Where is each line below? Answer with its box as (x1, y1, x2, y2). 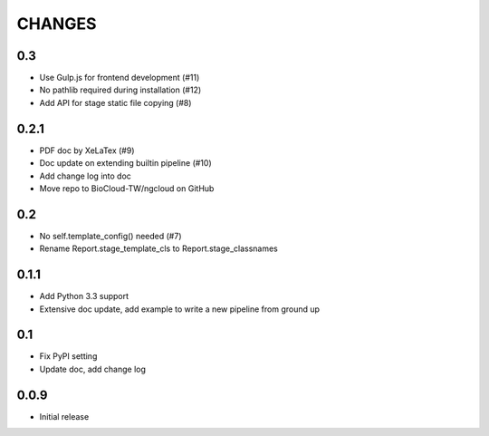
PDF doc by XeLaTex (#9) (39, 145, 135, 156)
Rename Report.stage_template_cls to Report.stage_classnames (39, 243, 278, 254)
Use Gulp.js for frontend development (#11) (39, 73, 200, 83)
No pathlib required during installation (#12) (39, 84, 202, 95)
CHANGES (16, 14, 97, 34)
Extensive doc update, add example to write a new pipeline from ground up (39, 304, 321, 315)
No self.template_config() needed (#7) (39, 230, 182, 241)
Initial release (39, 411, 90, 421)
